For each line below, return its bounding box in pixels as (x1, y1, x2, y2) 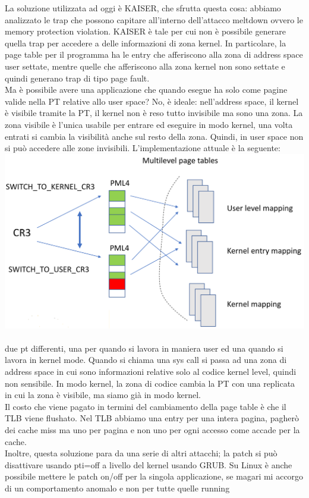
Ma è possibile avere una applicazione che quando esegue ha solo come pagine (5, 83, 288, 96)
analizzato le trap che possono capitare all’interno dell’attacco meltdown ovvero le (5, 13, 303, 26)
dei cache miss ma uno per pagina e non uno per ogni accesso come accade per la (5, 423, 300, 436)
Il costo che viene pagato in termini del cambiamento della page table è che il (5, 400, 286, 412)
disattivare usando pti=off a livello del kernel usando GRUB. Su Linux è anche (5, 458, 292, 471)
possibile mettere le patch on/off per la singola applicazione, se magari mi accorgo (5, 470, 304, 483)
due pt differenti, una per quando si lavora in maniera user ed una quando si (5, 342, 283, 354)
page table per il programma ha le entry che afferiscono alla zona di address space (5, 48, 303, 61)
